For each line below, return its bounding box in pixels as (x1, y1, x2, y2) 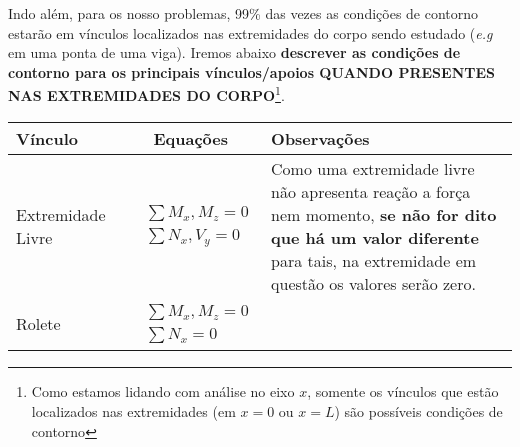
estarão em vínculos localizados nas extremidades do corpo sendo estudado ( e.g (8, 22, 493, 43)
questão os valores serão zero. (271, 271, 476, 295)
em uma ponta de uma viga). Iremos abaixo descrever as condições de (8, 42, 461, 63)
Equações (153, 126, 228, 150)
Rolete (16, 312, 61, 335)
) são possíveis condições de (334, 400, 503, 421)
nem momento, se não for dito (271, 202, 497, 226)
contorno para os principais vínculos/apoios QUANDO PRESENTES (8, 61, 495, 82)
